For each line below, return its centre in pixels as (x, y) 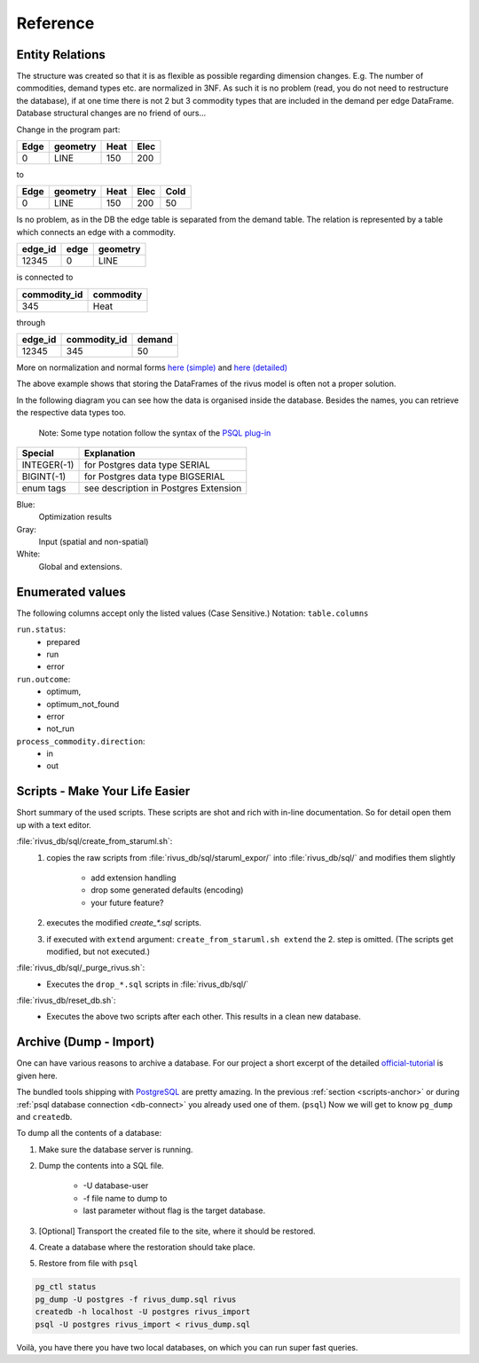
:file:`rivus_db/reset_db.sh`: (66, 1001)
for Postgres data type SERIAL (147, 464)
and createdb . (44, 1116)
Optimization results (75, 517)
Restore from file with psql (88, 1264)
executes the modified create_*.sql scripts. (124, 923)
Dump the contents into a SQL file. (101, 1166)
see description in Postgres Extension (163, 488)
